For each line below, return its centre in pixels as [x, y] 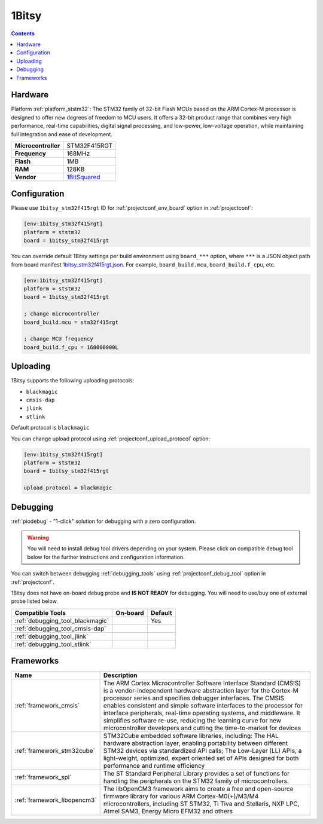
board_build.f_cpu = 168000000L [71, 347]
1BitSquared [83, 177]
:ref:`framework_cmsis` [47, 706]
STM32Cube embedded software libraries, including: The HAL [191, 736]
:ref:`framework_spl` [43, 777]
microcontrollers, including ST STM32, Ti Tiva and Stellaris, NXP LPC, [201, 804]
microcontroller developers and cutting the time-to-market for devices [202, 728]
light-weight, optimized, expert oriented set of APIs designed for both [201, 758]
